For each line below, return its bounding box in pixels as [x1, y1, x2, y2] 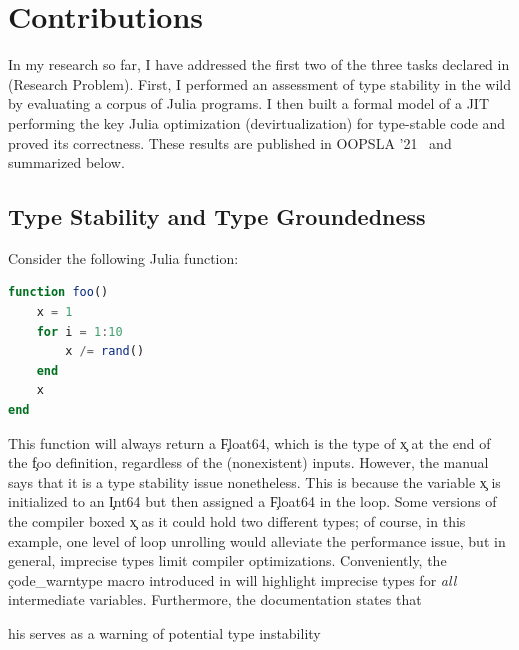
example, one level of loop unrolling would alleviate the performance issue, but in [8, 530, 506, 551]
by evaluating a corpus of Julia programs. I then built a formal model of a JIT [8, 93, 489, 114]
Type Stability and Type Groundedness [8, 201, 426, 232]
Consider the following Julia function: [8, 247, 239, 268]
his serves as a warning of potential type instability [8, 622, 321, 643]
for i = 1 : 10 [36, 324, 123, 339]
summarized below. [8, 152, 125, 173]
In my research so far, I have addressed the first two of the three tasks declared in [8, 54, 510, 75]
